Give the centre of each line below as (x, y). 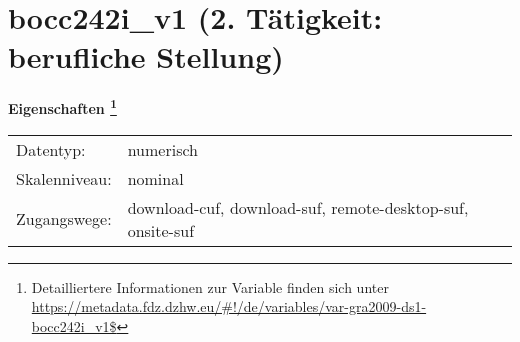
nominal (155, 178)
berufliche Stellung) (146, 56)
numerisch (162, 149)
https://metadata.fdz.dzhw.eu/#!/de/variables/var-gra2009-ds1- (229, 306)
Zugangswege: (64, 219)
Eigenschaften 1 (62, 106)
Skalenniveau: (64, 178)
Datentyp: (51, 149)
